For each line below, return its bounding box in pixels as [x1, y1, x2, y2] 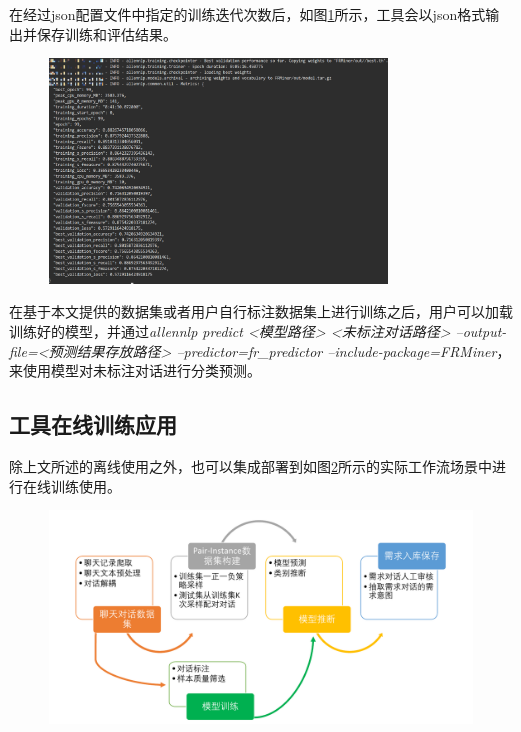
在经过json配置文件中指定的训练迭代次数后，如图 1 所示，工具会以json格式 [9, 4, 486, 24]
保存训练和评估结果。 [36, 23, 177, 44]
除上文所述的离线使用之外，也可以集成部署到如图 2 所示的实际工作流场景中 [9, 455, 492, 476]
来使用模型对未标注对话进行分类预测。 [9, 360, 261, 381]
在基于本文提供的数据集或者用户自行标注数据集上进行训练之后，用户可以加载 [9, 301, 513, 322]
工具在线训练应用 [9, 409, 177, 440]
